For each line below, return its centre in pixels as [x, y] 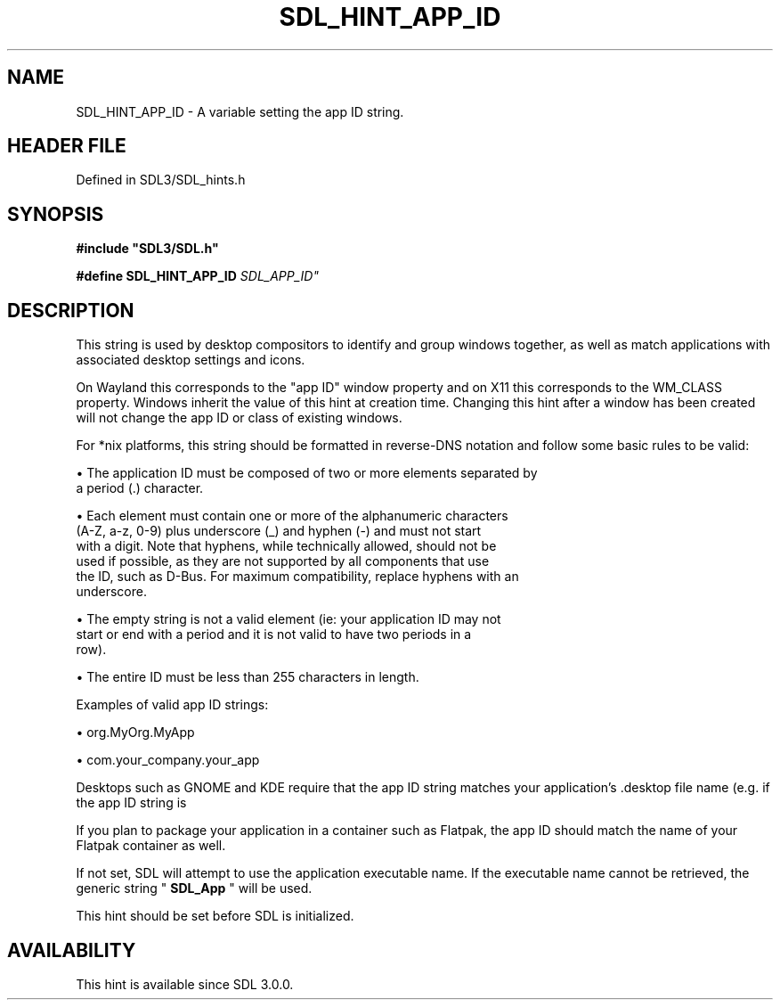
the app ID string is [131, 803]
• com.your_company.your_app [168, 760]
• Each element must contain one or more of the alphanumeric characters [292, 516]
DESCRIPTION [71, 310]
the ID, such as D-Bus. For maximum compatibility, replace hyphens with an [297, 577]
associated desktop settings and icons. [191, 360]
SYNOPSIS [56, 214]
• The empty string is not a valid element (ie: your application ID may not [288, 619]
